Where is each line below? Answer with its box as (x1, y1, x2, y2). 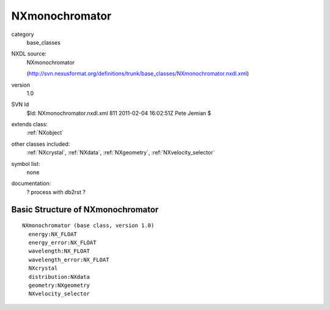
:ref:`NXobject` (26, 129, 64, 137)
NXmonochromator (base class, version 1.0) (22, 222, 155, 229)
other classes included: (11, 140, 70, 148)
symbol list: (11, 160, 40, 167)
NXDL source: (11, 50, 47, 57)
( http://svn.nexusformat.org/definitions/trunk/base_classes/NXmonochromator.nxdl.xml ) (26, 70, 249, 77)
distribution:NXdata (28, 273, 90, 280)
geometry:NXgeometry (28, 281, 90, 289)
